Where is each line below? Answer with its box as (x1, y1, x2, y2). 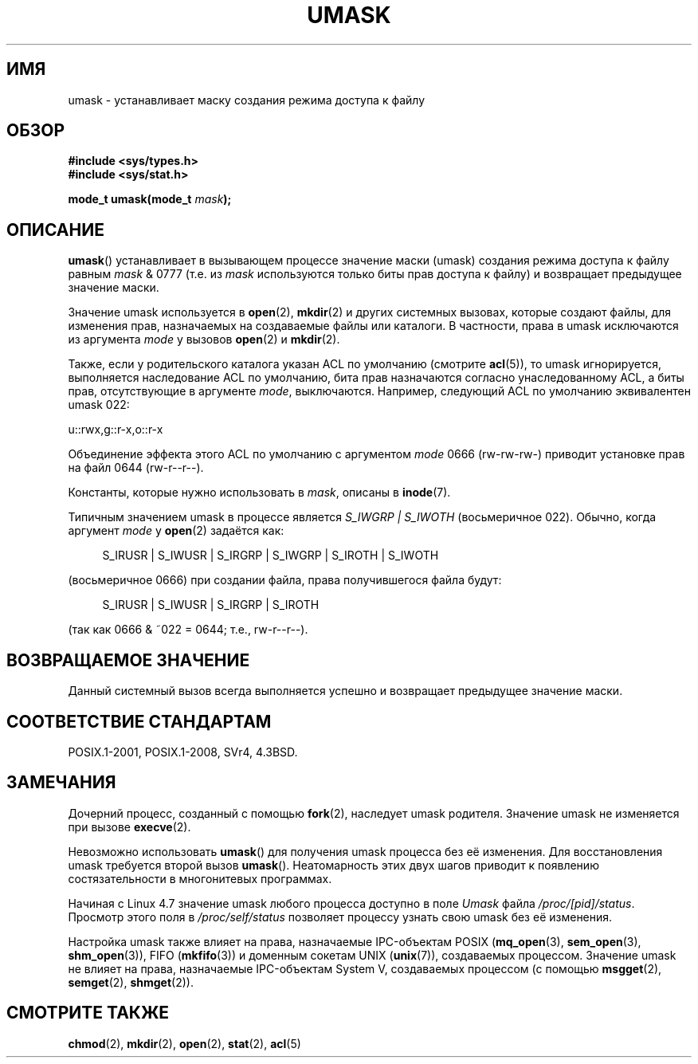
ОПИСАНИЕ (6, 219, 104, 240)
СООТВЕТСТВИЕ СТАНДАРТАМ (6, 711, 272, 732)
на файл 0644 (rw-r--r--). (68, 461, 204, 475)
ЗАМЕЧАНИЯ (6, 772, 116, 793)
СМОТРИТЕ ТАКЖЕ (6, 1003, 170, 1023)
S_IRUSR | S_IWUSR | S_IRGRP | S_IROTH (102, 598, 320, 612)
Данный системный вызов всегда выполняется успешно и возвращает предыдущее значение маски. (68, 684, 623, 698)
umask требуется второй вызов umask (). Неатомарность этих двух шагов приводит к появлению (68, 858, 599, 872)
